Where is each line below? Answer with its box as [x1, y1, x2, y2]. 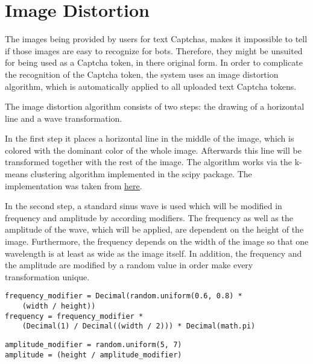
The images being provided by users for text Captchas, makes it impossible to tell [5, 33, 308, 45]
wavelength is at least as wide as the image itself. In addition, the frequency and [5, 246, 302, 259]
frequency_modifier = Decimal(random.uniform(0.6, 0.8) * [5, 292, 242, 301]
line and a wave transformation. [5, 111, 122, 124]
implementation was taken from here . [5, 179, 142, 192]
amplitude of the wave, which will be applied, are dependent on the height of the [5, 223, 304, 236]
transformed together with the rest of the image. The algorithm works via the [5, 155, 292, 168]
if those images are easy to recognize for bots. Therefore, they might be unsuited [5, 44, 303, 57]
